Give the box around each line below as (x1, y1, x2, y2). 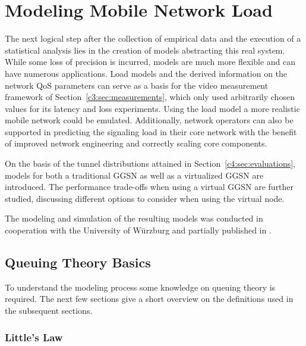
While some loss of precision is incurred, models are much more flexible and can (5, 55, 296, 68)
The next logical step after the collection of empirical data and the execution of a (5, 32, 301, 45)
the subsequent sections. (5, 304, 93, 317)
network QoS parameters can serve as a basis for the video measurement (5, 79, 269, 91)
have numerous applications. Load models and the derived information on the (5, 67, 288, 79)
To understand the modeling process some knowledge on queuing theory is (5, 280, 276, 293)
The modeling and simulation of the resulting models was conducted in (5, 212, 263, 225)
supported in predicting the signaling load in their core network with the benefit (5, 125, 297, 138)
